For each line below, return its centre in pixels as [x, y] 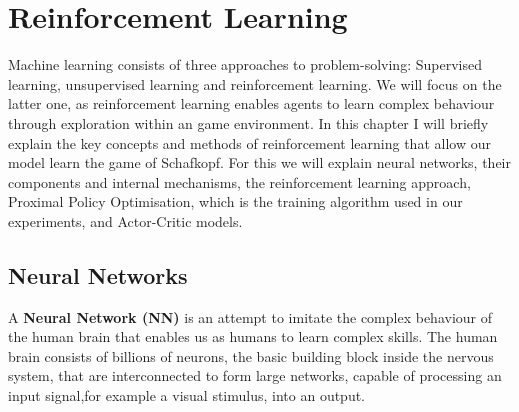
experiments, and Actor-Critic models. [125, 220]
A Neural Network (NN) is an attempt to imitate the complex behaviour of [250, 316]
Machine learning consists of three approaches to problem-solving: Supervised [245, 64]
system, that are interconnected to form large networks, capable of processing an [255, 375]
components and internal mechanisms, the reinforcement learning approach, [239, 181]
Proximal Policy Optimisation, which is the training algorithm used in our [235, 201]
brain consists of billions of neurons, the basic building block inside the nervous [251, 355]
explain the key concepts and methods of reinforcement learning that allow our [249, 142]
